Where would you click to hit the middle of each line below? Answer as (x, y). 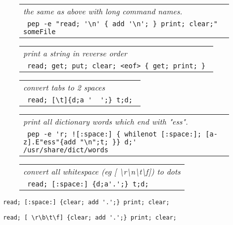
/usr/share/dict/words (66, 150)
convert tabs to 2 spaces (64, 87)
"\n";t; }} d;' (108, 142)
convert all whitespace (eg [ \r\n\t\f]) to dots (102, 171)
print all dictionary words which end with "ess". (106, 121)
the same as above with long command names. (103, 11)
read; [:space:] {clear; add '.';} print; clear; (86, 202)
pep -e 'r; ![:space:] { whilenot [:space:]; (115, 134)
